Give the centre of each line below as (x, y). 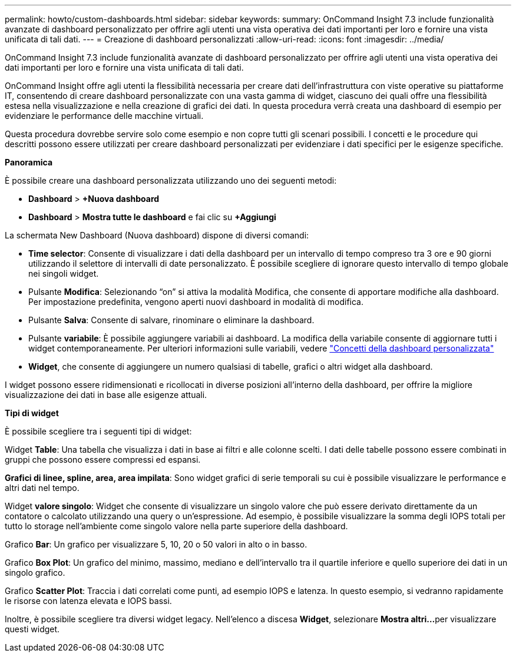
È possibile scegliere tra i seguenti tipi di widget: (98, 431)
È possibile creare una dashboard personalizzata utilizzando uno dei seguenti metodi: (171, 180)
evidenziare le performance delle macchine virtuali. (104, 116)
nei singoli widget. (64, 273)
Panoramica (29, 162)
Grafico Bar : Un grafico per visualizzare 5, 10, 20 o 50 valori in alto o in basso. (156, 544)
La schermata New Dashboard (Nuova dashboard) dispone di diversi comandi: (157, 235)
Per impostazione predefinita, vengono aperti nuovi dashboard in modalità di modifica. (196, 302)
